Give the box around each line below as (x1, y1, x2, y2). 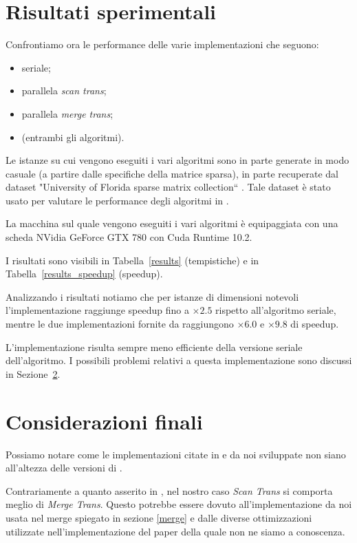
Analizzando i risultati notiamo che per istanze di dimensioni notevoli (6, 289, 299, 304)
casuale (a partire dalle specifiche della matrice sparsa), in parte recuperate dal (6, 166, 338, 180)
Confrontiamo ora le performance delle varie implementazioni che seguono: (6, 37, 319, 52)
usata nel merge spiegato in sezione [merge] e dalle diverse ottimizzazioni (6, 510, 312, 524)
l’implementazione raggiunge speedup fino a (6, 303, 189, 317)
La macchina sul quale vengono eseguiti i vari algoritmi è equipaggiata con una (6, 216, 338, 231)
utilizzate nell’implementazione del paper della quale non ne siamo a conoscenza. (6, 524, 345, 538)
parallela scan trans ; (21, 83, 107, 98)
